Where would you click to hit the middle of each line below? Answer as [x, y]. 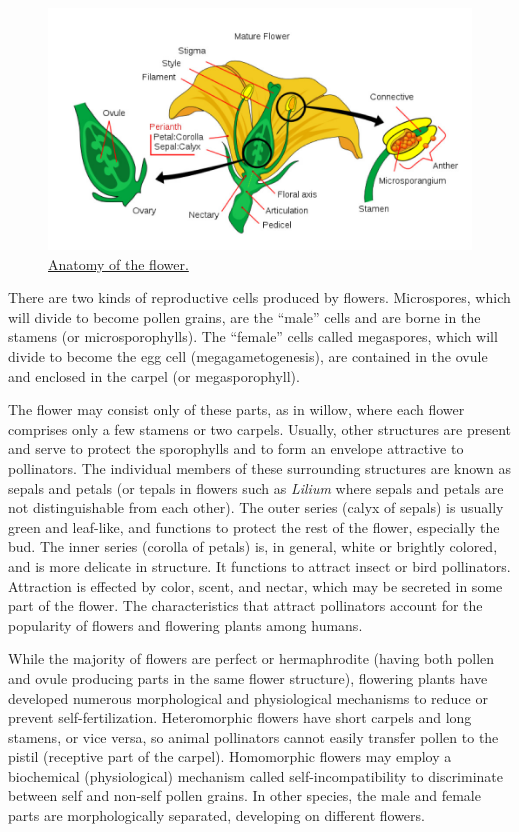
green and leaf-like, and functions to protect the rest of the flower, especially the [254, 526]
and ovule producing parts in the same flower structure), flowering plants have [248, 677]
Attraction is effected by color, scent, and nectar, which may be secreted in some [255, 585]
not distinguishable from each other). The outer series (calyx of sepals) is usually [256, 507]
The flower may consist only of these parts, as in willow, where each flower [236, 409]
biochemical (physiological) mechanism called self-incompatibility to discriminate [256, 775]
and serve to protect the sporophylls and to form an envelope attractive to [236, 448]
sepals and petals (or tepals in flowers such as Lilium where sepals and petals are [256, 487]
